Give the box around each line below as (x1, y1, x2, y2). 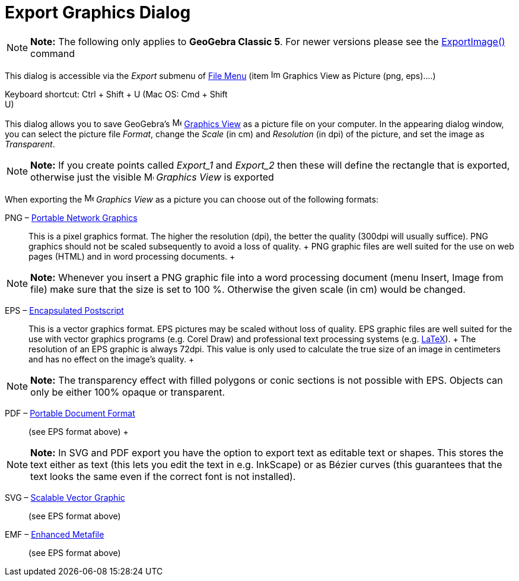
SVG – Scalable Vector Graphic (5, 492, 125, 503)
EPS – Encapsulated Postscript (5, 305, 124, 315)
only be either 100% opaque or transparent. (30, 386, 225, 398)
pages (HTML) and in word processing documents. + (28, 251, 235, 261)
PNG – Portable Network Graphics (5, 212, 138, 223)
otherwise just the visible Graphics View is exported (30, 170, 274, 183)
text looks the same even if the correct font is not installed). (30, 470, 296, 482)
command (30, 47, 75, 59)
